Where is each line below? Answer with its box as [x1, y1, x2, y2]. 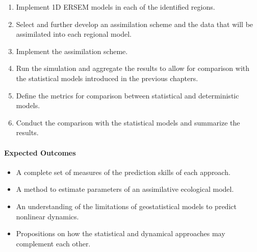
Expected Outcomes [4, 147, 76, 158]
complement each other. [16, 238, 91, 248]
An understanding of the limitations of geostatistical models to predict [16, 200, 237, 211]
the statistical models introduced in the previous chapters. [16, 72, 198, 83]
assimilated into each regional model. [16, 29, 132, 39]
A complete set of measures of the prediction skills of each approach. [16, 166, 230, 177]
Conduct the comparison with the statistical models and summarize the [16, 117, 240, 128]
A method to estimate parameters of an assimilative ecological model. [16, 184, 234, 194]
